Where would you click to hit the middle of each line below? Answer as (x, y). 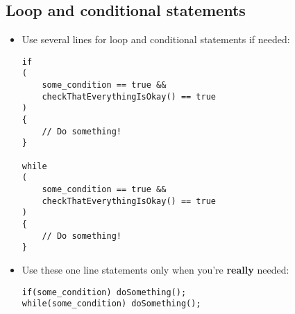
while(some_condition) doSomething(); (111, 304)
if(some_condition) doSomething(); (104, 292)
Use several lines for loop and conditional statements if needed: (156, 39)
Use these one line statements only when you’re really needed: (155, 269)
